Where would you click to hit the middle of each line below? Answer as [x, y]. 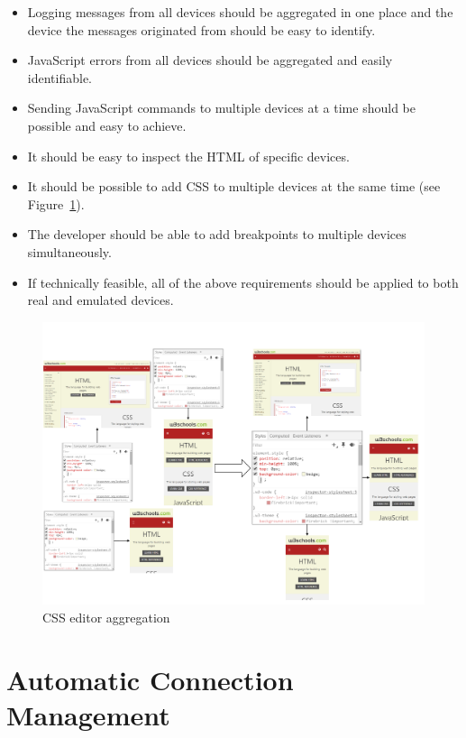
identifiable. [59, 77]
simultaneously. [69, 251]
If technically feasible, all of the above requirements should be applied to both [243, 282]
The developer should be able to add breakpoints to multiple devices [217, 234]
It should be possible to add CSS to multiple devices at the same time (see [234, 186]
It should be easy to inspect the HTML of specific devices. [188, 156]
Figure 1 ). [56, 203]
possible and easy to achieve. [107, 125]
